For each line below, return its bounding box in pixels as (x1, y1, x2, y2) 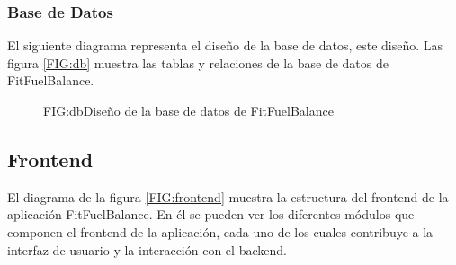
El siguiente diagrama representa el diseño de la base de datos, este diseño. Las (7, 36, 443, 55)
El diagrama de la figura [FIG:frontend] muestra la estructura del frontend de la (7, 187, 449, 206)
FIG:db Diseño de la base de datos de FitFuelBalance (43, 102, 334, 119)
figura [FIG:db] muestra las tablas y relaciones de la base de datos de (7, 53, 389, 72)
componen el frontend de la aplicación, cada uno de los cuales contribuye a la (7, 222, 434, 241)
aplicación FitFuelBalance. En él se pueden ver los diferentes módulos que (7, 205, 415, 224)
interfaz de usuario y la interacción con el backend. (7, 240, 287, 259)
